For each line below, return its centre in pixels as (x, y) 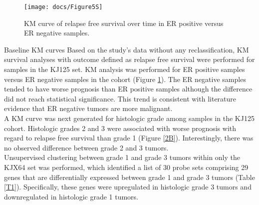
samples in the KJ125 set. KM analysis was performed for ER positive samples (125, 69)
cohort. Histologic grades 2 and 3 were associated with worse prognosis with (120, 128)
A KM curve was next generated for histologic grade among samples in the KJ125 (129, 118)
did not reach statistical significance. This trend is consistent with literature (120, 98)
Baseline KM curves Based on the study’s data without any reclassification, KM (127, 49)
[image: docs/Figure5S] (63, 7)
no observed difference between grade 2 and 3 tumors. (86, 147)
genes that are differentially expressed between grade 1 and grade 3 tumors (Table (129, 177)
